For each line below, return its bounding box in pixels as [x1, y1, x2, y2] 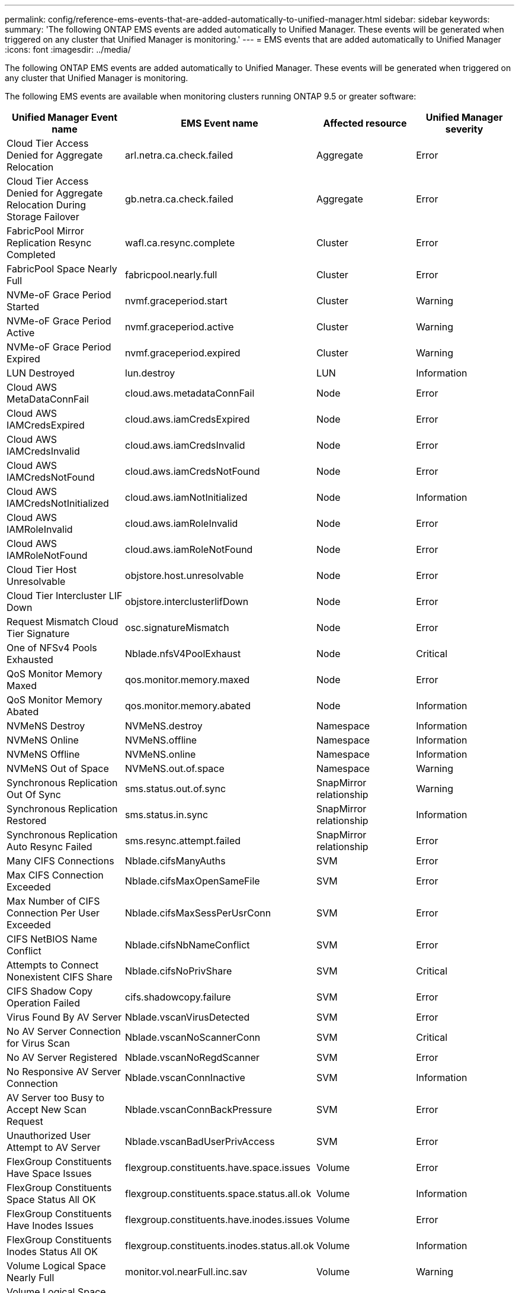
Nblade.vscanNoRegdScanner [125, 1051, 260, 1063]
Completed [7, 249, 56, 260]
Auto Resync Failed [7, 841, 92, 853]
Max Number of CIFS [7, 895, 100, 907]
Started [7, 301, 40, 313]
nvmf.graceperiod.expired [125, 347, 241, 359]
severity [445, 123, 483, 135]
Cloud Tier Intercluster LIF [7, 590, 123, 602]
